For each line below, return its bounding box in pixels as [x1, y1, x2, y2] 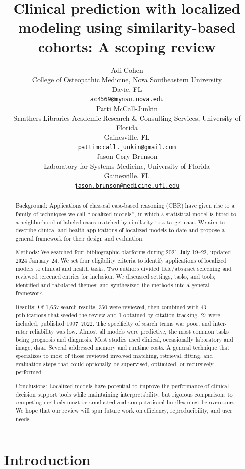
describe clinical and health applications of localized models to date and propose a [15, 226, 225, 234]
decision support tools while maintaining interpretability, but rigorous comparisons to [15, 390, 233, 398]
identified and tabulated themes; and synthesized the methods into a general [15, 281, 210, 289]
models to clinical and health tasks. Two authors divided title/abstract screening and [15, 264, 232, 272]
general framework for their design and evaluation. [15, 234, 143, 242]
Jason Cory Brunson [96, 151, 158, 161]
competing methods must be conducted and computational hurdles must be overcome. [15, 398, 234, 406]
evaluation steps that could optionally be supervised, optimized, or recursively [15, 359, 214, 368]
